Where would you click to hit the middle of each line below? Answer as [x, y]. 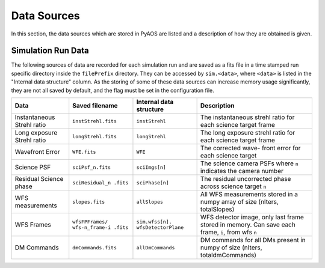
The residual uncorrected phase [246, 179]
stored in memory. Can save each [248, 225]
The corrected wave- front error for [250, 148]
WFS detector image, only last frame [252, 218]
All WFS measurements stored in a [249, 194]
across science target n [233, 186]
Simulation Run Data [50, 51]
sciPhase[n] [153, 182]
